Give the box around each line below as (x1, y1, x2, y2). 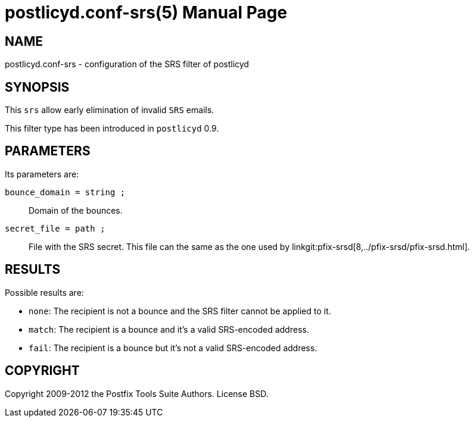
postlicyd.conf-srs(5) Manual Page (5, 2, 288, 23)
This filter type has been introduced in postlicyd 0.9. (5, 123, 219, 134)
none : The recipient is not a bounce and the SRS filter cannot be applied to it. (29, 305, 331, 316)
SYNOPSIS (5, 79, 70, 95)
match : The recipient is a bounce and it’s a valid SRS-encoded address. (29, 324, 309, 335)
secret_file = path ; (5, 223, 105, 233)
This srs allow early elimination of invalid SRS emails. (5, 105, 214, 115)
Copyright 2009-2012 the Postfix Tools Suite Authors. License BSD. (5, 388, 269, 399)
